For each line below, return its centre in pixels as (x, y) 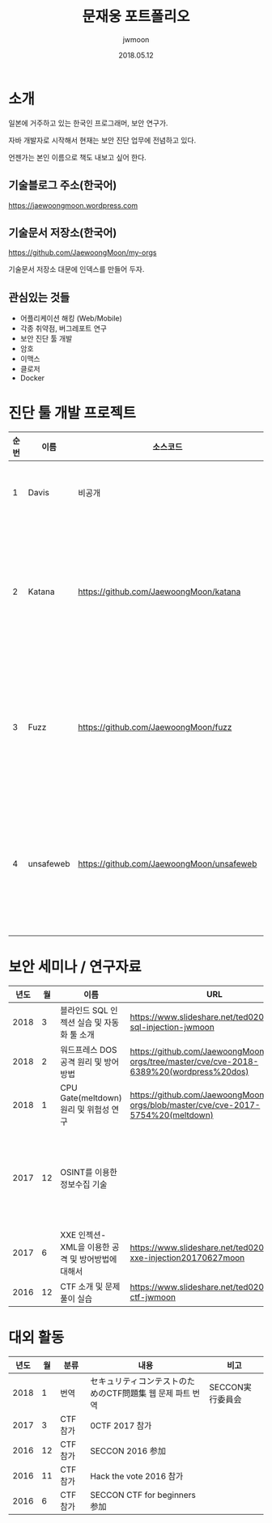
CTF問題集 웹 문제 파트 (149, 1393)
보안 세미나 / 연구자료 (75, 967)
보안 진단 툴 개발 (46, 339)
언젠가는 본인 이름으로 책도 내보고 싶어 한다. (78, 157)
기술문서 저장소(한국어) (63, 233)
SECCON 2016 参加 (128, 1451)
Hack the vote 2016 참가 (137, 1476)
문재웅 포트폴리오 (136, 17)
